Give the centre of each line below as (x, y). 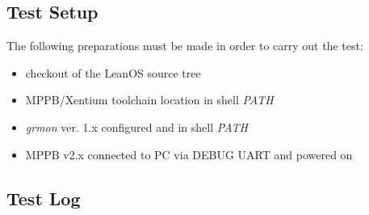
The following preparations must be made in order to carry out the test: (185, 46)
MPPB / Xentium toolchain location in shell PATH (149, 100)
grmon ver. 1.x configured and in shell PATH (136, 126)
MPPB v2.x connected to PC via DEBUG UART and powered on (189, 154)
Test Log (44, 198)
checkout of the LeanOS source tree (113, 72)
